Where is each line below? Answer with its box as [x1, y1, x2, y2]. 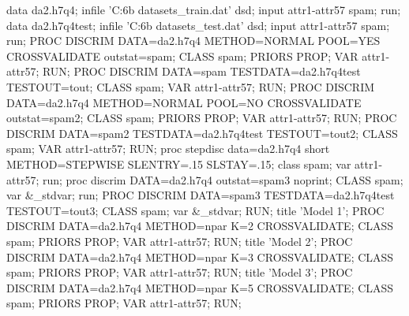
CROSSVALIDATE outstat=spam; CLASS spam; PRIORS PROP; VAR [6, 47, 358, 64]
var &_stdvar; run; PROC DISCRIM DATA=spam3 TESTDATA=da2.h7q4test [6, 187, 395, 203]
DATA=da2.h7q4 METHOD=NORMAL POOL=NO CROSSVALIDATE [6, 94, 362, 110]
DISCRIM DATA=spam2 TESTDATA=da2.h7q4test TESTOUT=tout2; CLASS [6, 125, 398, 141]
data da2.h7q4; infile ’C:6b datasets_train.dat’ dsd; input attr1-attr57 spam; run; [6, 2, 401, 17]
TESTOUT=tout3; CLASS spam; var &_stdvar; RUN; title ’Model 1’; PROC [6, 202, 385, 218]
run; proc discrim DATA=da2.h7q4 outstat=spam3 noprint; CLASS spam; [42, 171, 403, 188]
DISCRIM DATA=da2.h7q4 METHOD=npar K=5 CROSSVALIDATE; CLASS [6, 279, 394, 296]
